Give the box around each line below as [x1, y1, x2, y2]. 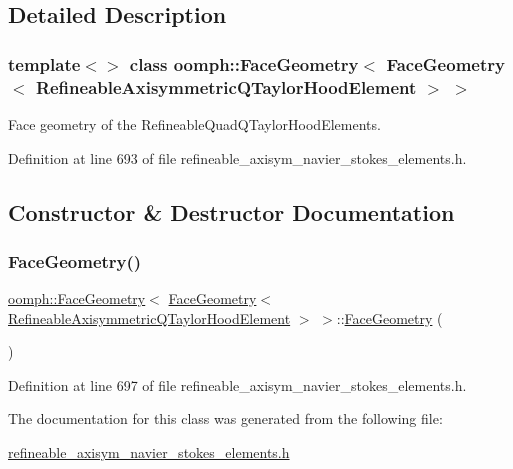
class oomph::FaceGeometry [129, 51, 359, 76]
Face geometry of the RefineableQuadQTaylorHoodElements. [8, 113, 381, 134]
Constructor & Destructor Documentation [8, 196, 455, 227]
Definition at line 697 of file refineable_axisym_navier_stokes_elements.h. [8, 374, 467, 395]
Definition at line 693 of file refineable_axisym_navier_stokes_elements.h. [8, 147, 467, 168]
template [8, 51, 81, 76]
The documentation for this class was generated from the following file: [8, 408, 443, 429]
